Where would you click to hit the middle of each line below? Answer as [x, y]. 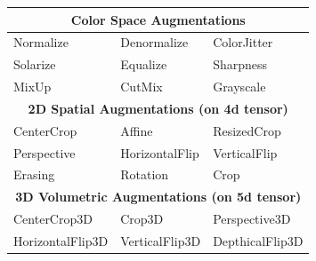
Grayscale [239, 87]
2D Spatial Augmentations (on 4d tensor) [158, 108]
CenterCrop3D [53, 219]
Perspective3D [252, 219]
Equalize [144, 64]
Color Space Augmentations [158, 19]
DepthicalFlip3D [258, 240]
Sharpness [240, 64]
